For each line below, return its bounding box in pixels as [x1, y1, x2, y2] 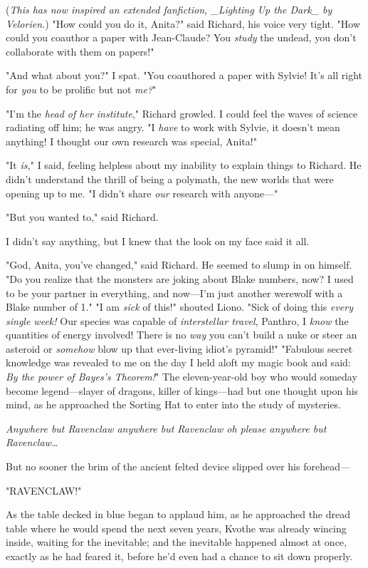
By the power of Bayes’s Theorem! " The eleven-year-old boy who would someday [6, 369, 357, 384]
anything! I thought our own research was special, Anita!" [6, 133, 257, 148]
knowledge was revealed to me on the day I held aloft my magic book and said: [6, 355, 351, 370]
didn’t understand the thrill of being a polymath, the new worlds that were [6, 171, 334, 186]
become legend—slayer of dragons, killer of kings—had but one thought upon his [6, 383, 359, 398]
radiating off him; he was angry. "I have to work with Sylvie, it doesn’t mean [6, 120, 340, 135]
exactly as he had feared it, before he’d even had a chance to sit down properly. [6, 549, 353, 563]
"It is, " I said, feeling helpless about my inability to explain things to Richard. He [6, 158, 362, 172]
